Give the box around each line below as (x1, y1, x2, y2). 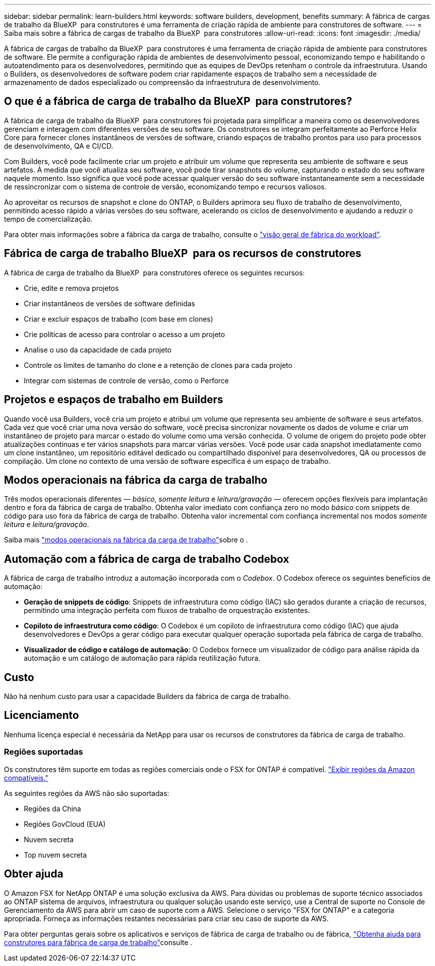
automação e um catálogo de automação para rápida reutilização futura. (24, 654, 261, 663)
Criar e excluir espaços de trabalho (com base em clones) (24, 314, 214, 323)
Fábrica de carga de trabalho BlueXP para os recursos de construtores (4, 247, 362, 260)
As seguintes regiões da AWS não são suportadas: (4, 789, 169, 797)
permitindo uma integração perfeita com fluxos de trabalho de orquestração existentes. (24, 606, 310, 615)
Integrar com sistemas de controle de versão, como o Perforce (24, 376, 229, 385)
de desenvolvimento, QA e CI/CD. (4, 141, 113, 150)
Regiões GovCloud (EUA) (24, 819, 106, 828)
